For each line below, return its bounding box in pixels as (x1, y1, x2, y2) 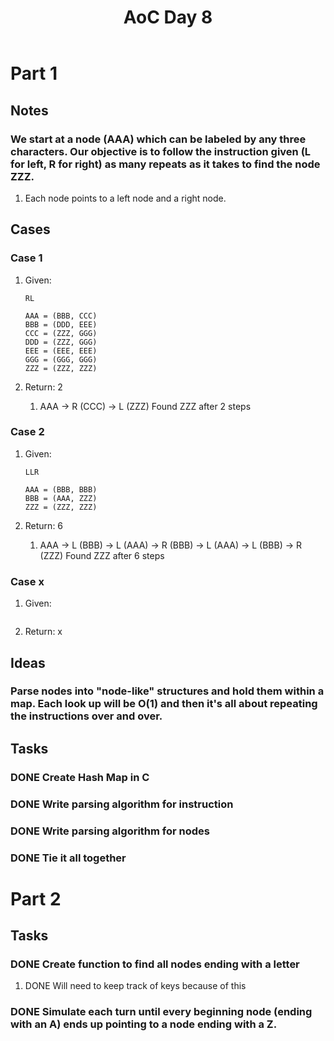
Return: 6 (24, 519, 64, 531)
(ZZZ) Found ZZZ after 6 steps (39, 549, 165, 561)
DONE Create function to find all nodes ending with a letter (10, 957, 300, 971)
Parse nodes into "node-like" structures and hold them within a (10, 684, 325, 698)
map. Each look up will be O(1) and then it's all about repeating (10, 697, 318, 711)
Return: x (24, 626, 63, 638)
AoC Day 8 (123, 6, 213, 29)
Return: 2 (24, 381, 63, 393)
